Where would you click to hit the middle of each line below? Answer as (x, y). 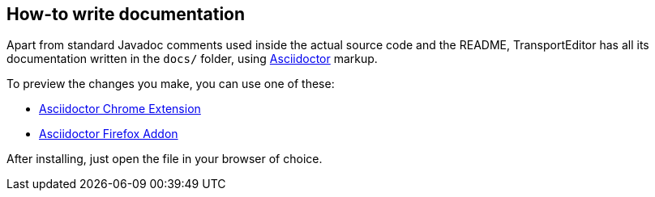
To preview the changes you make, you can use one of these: (171, 84)
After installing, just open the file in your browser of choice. (165, 159)
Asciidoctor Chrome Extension (120, 109)
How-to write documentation (126, 14)
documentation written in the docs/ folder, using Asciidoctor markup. (192, 59)
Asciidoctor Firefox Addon (109, 134)
